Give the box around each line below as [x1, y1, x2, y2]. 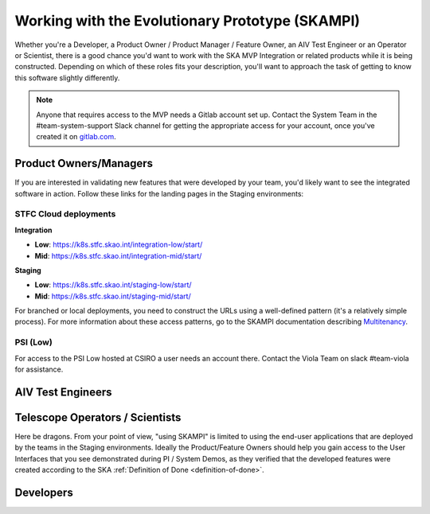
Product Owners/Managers [14, 157, 154, 170]
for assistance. [14, 364, 64, 374]
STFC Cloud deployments [14, 208, 116, 220]
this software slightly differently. [14, 72, 120, 83]
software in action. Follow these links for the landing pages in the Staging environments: [14, 189, 304, 198]
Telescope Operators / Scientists [14, 411, 182, 424]
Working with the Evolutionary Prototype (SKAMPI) [14, 12, 361, 29]
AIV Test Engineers [14, 385, 112, 399]
